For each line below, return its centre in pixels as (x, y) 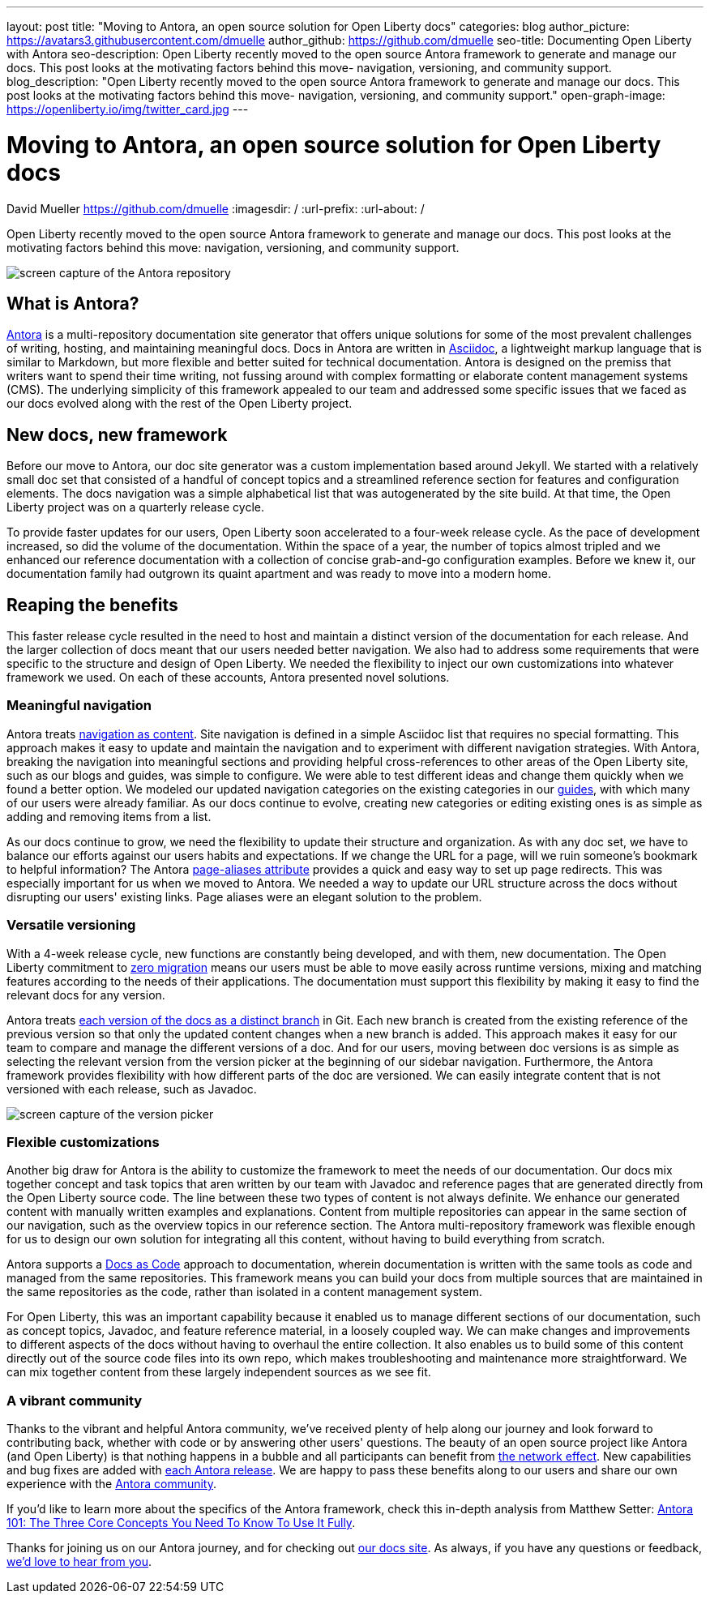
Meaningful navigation (79, 706)
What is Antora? (73, 303)
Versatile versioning (71, 925)
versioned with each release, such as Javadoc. (132, 1089)
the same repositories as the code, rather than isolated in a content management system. (244, 1292)
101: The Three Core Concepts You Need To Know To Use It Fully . (181, 1523)
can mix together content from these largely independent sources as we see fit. (219, 1372)
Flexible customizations (83, 1142)
